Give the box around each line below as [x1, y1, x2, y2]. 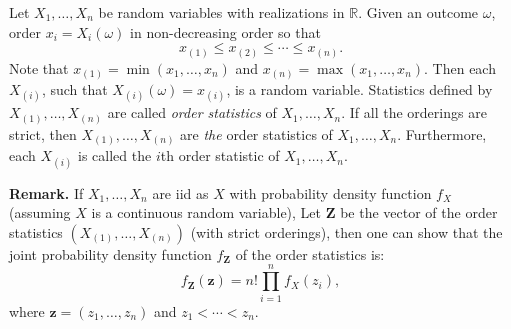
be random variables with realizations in [98, 2, 345, 22]
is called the [78, 145, 152, 166]
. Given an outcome [358, 2, 479, 22]
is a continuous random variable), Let [91, 202, 322, 223]
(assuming [9, 202, 71, 223]
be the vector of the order [340, 202, 498, 223]
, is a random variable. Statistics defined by [226, 79, 493, 100]
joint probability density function [9, 243, 212, 264]
